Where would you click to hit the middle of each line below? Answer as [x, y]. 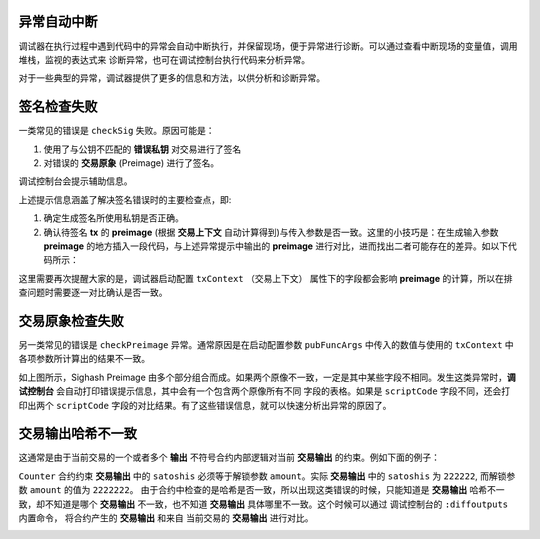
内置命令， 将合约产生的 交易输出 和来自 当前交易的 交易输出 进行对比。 [166, 518]
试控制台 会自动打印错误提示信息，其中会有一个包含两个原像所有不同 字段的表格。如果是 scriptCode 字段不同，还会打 [264, 391]
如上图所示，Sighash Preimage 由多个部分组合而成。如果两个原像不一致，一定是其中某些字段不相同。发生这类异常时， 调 [267, 377]
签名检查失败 [58, 106]
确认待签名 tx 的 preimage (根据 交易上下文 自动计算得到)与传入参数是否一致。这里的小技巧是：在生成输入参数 [271, 232]
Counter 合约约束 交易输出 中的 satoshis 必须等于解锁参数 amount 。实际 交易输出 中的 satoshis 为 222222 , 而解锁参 [267, 476]
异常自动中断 [58, 21]
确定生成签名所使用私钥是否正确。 [113, 218]
